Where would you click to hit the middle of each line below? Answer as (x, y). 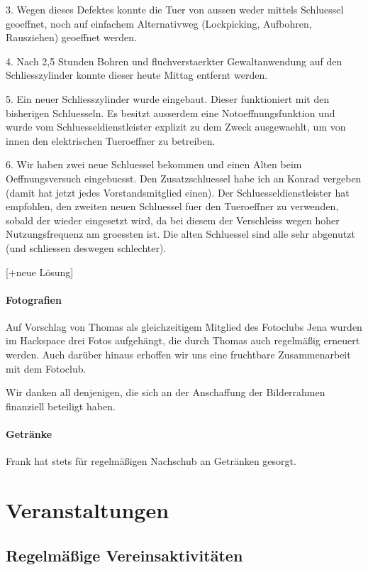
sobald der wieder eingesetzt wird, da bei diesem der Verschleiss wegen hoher (173, 220)
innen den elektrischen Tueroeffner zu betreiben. (111, 140)
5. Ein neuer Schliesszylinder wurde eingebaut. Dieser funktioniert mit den (168, 98)
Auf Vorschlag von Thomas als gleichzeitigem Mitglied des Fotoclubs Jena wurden (184, 326)
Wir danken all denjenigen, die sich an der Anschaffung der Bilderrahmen (166, 392)
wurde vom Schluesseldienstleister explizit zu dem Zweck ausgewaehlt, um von (176, 127)
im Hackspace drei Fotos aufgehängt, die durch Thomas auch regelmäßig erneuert (183, 340)
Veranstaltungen (88, 510)
